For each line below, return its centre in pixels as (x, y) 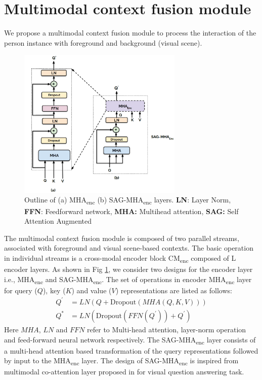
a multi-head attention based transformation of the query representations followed (131, 350)
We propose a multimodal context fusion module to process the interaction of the (130, 33)
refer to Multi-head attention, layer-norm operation (167, 329)
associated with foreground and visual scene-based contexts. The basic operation (129, 248)
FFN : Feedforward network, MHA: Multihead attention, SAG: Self (132, 211)
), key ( (54, 290)
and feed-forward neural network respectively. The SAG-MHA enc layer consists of (130, 340)
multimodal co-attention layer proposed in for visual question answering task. (124, 372)
